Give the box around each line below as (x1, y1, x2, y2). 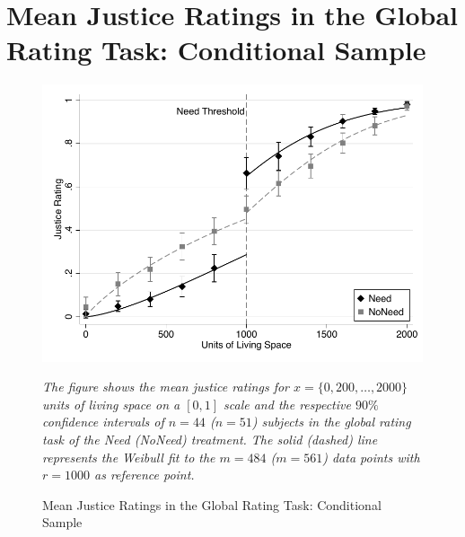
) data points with (322, 447, 420, 466)
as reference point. (93, 465, 195, 484)
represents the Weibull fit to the (42, 447, 215, 466)
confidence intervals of (42, 412, 164, 431)
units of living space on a (42, 394, 180, 413)
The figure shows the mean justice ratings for (42, 377, 290, 396)
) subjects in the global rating (251, 412, 411, 431)
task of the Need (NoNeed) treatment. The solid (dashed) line (42, 430, 378, 449)
